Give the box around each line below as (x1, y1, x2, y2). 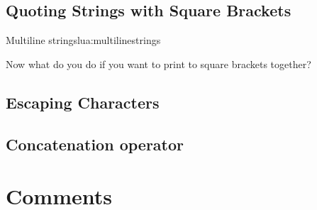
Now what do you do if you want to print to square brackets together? (6, 56, 311, 71)
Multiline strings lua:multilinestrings (6, 33, 161, 48)
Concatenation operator (6, 133, 184, 155)
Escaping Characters (6, 91, 160, 113)
